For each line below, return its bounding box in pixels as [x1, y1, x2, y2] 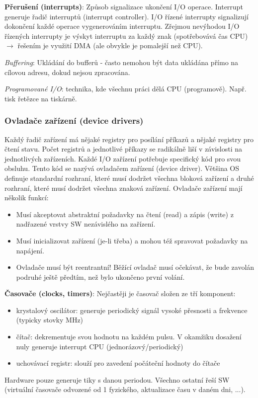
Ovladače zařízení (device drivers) [4, 114, 144, 127]
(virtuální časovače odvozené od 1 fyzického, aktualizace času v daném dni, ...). [4, 384, 246, 395]
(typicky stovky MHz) [16, 315, 84, 325]
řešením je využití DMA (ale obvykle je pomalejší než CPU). [17, 40, 203, 51]
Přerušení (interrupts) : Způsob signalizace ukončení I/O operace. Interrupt [4, 1, 243, 11]
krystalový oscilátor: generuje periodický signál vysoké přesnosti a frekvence [16, 305, 248, 315]
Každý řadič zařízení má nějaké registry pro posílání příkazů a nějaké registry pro [4, 134, 254, 144]
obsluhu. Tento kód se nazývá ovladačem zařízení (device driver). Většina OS [4, 163, 240, 173]
